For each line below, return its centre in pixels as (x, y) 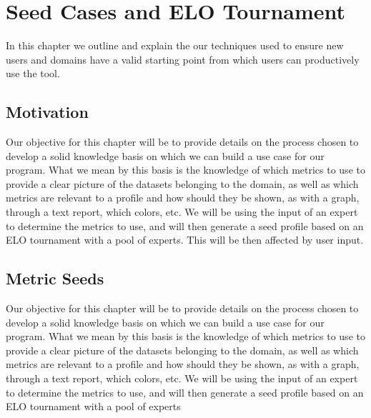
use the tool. (33, 73)
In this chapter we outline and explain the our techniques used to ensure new (175, 45)
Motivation (47, 112)
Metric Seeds (55, 278)
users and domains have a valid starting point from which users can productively (183, 59)
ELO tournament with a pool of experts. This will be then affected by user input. (185, 240)
